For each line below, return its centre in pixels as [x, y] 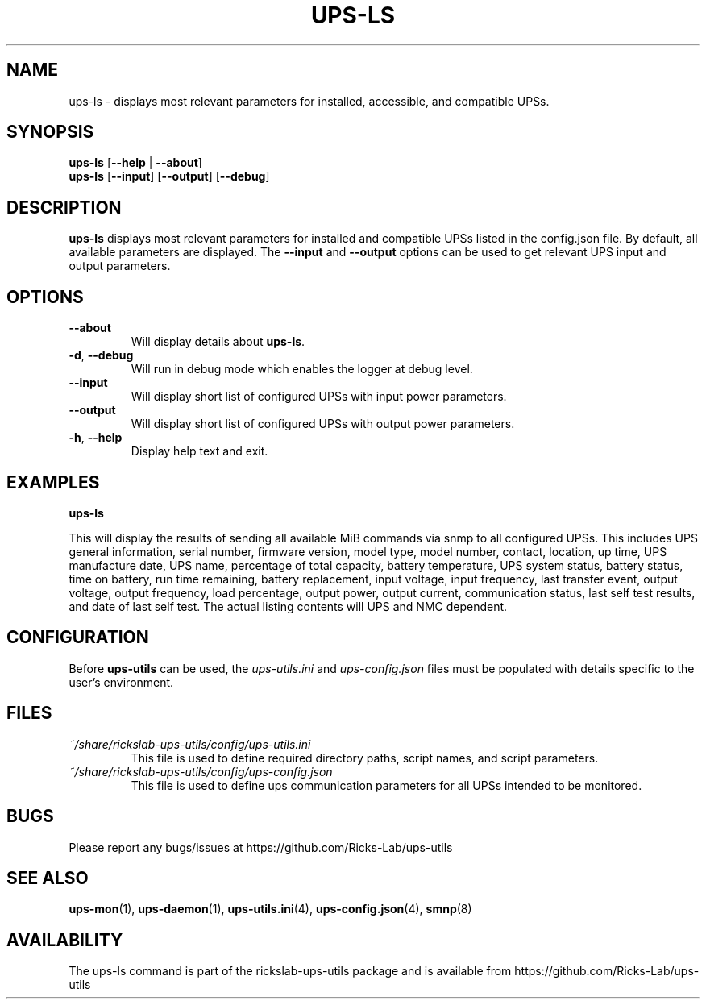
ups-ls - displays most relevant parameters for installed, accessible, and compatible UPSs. [309, 101]
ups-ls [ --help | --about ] [135, 163]
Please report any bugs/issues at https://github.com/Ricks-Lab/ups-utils [261, 847]
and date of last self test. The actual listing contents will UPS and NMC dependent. [288, 606]
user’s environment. [121, 682]
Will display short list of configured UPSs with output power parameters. [323, 424]
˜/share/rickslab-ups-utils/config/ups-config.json [201, 771]
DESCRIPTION [64, 207]
